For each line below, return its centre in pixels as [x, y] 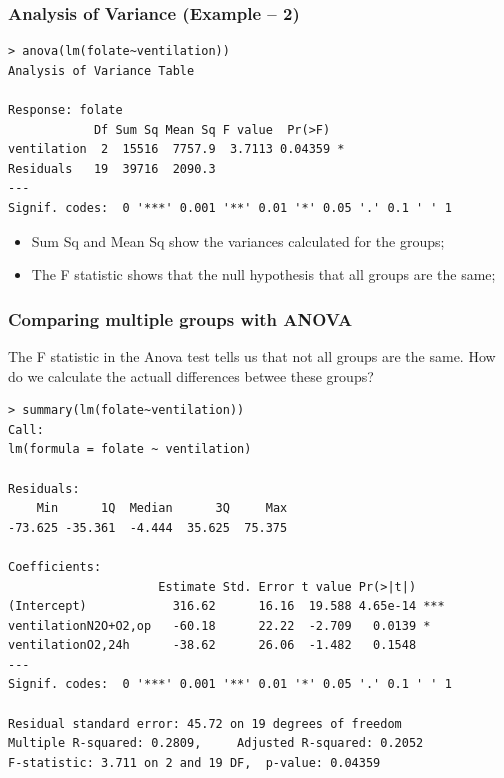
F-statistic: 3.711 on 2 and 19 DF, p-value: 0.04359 [194, 762]
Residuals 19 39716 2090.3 [112, 168]
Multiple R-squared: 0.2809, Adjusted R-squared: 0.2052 [216, 743]
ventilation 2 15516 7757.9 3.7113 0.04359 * [176, 149]
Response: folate [65, 110]
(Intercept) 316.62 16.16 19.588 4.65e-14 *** [226, 606]
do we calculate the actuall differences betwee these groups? [191, 375]
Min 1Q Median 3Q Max [162, 508]
